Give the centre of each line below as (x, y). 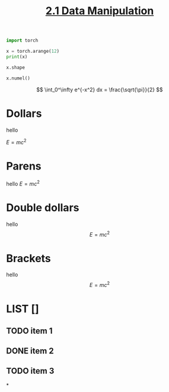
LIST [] (23, 309)
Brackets (29, 258)
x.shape (16, 67)
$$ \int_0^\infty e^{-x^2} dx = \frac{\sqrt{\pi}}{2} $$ (100, 90)
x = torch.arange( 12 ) (33, 52)
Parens (24, 166)
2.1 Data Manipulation (100, 11)
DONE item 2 (30, 351)
